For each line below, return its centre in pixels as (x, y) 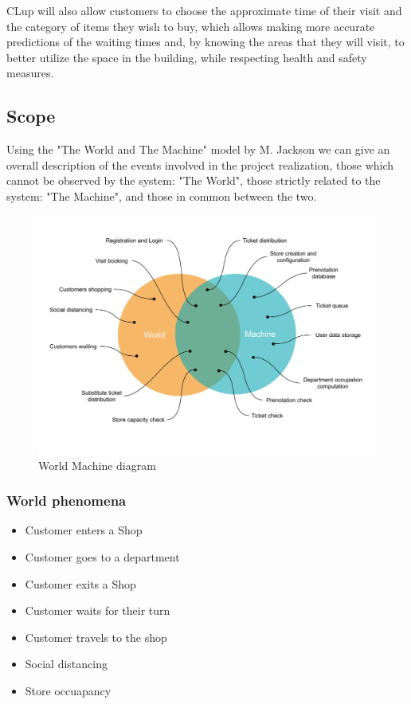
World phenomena (67, 501)
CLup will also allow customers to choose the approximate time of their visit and (204, 10)
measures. (30, 73)
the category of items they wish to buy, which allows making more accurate (191, 26)
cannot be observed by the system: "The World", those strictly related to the (194, 180)
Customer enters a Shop (84, 530)
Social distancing (66, 664)
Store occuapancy (68, 690)
